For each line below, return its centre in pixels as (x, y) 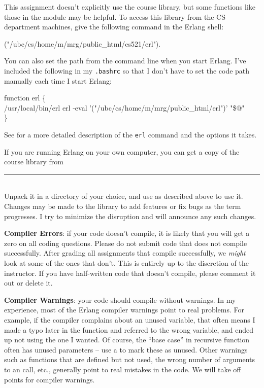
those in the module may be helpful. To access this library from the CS (115, 16)
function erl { (25, 98)
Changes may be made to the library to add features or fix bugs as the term (123, 206)
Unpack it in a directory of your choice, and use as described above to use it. (124, 196)
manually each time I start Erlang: (58, 80)
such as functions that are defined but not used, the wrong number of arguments (130, 359)
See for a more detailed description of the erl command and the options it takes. (130, 134)
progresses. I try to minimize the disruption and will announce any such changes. (130, 216)
